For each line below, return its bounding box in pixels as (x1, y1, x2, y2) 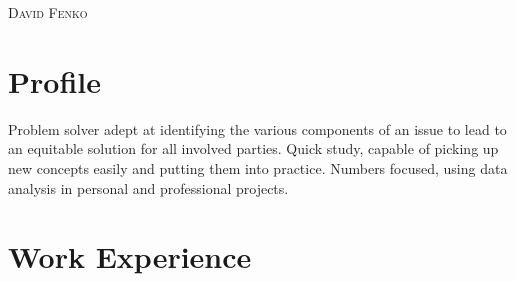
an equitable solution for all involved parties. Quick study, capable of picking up (8, 138, 499, 159)
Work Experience (8, 236, 252, 277)
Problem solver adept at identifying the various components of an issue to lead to (8, 118, 507, 139)
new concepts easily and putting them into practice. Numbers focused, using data (8, 157, 508, 178)
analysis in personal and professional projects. (8, 177, 289, 198)
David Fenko (8, 2, 88, 22)
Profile (8, 60, 101, 101)
